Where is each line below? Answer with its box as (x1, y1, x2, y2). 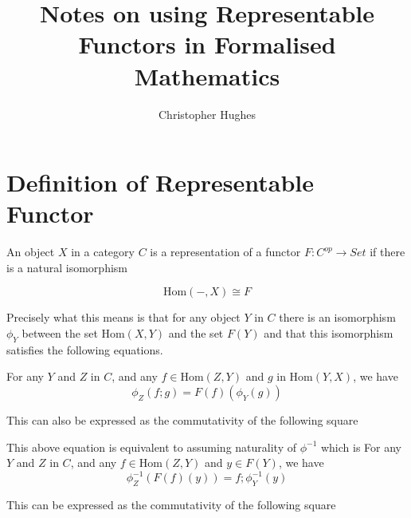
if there (370, 243, 405, 260)
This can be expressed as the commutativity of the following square (6, 496, 336, 513)
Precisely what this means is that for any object (6, 309, 241, 326)
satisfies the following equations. (6, 341, 163, 358)
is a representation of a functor (150, 243, 301, 260)
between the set (22, 325, 98, 341)
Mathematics (134, 59, 280, 92)
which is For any (320, 438, 402, 455)
